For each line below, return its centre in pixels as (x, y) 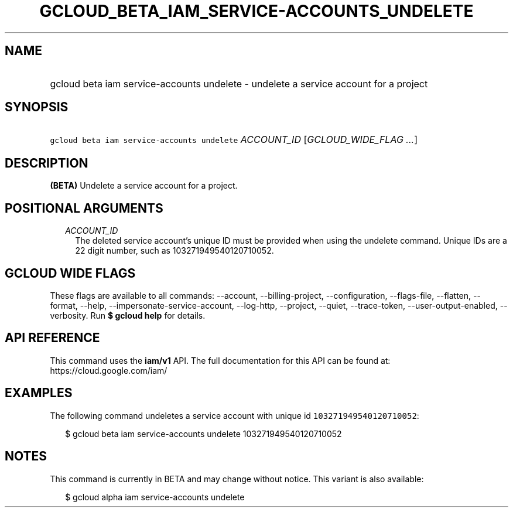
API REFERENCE (52, 338)
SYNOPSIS (37, 107)
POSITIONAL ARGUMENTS (84, 208)
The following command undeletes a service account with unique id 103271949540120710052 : (235, 415)
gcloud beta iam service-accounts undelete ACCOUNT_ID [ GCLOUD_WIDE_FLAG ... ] (234, 140)
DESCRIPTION (47, 163)
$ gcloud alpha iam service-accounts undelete (155, 497)
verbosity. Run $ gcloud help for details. (128, 315)
